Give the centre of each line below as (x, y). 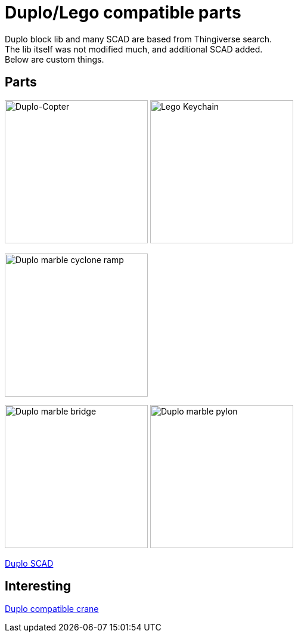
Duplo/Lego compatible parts (123, 13)
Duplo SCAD (29, 563)
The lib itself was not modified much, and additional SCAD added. (134, 49)
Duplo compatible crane (52, 609)
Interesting (38, 586)
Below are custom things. (55, 59)
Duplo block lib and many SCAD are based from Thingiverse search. (139, 39)
